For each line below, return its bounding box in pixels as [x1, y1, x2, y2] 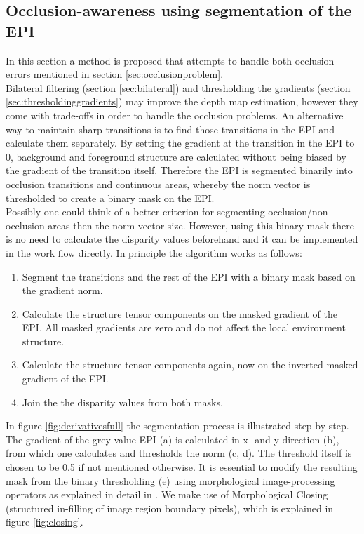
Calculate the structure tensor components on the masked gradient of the [22, 306, 338, 321]
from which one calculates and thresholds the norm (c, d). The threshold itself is [6, 446, 352, 460]
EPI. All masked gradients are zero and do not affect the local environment [22, 320, 346, 335]
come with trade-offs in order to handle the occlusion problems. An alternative [6, 107, 344, 122]
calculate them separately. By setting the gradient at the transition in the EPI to [6, 135, 355, 150]
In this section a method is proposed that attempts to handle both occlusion [6, 53, 335, 67]
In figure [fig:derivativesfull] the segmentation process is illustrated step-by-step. [6, 418, 349, 433]
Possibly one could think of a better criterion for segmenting [6, 204, 265, 219]
